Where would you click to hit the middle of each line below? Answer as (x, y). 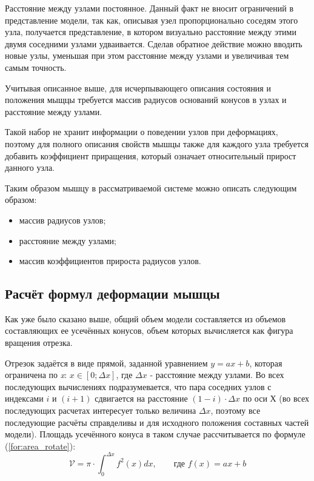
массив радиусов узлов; (62, 220)
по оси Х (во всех (276, 398)
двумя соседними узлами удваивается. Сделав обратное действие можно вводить (154, 43)
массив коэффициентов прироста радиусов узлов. (110, 261)
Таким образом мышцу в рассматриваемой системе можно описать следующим (151, 187)
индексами (24, 398)
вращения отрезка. (39, 343)
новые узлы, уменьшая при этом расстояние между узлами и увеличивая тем (147, 55)
